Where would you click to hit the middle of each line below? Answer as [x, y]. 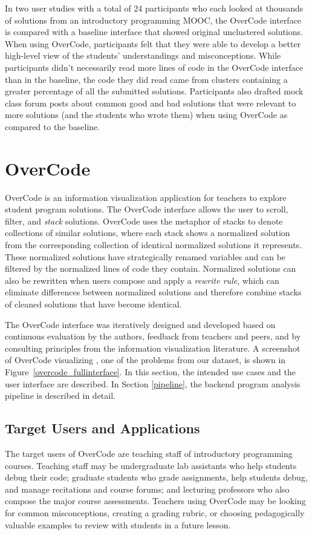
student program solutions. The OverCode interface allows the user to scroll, [147, 209]
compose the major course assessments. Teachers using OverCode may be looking [155, 501]
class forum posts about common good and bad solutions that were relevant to [151, 103]
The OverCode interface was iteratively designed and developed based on [140, 324]
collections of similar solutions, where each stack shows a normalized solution [148, 233]
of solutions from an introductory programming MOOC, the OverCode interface [153, 20]
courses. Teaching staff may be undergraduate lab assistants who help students [151, 465]
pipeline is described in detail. [60, 396]
